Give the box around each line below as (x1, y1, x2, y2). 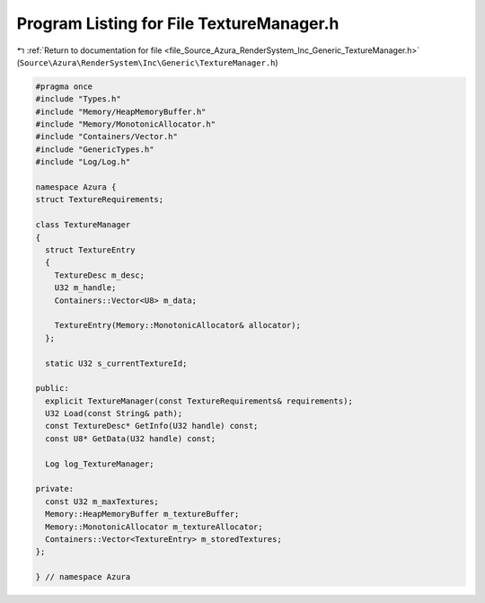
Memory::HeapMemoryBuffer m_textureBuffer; (45, 509, 240, 519)
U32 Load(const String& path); (45, 409, 183, 419)
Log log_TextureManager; (45, 458, 154, 469)
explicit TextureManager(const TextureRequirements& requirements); (45, 395, 354, 406)
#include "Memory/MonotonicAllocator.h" (35, 120, 216, 129)
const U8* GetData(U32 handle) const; (45, 433, 216, 444)
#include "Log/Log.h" (35, 157, 131, 167)
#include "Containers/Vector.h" (35, 131, 179, 142)
